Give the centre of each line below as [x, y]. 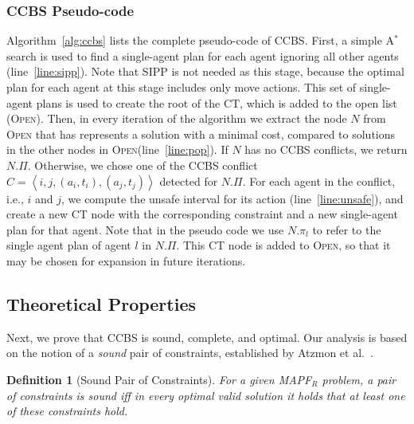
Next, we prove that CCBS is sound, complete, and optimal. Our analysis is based [207, 337]
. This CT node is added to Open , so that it [283, 245]
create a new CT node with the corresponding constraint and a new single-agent [202, 214]
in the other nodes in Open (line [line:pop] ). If [117, 149]
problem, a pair [359, 379]
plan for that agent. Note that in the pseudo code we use [145, 229]
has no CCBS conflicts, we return [326, 149]
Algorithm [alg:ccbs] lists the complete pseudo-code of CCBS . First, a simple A [201, 40]
